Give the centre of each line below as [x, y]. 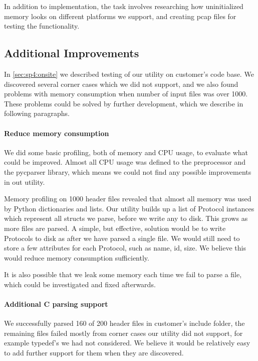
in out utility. [25, 182]
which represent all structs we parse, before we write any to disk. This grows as [126, 218]
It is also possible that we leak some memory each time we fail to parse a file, [123, 274]
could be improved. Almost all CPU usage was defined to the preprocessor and [125, 162]
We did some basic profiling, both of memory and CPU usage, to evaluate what [126, 152]
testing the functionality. [42, 26]
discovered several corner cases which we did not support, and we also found [121, 84]
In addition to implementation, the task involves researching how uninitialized [124, 6]
